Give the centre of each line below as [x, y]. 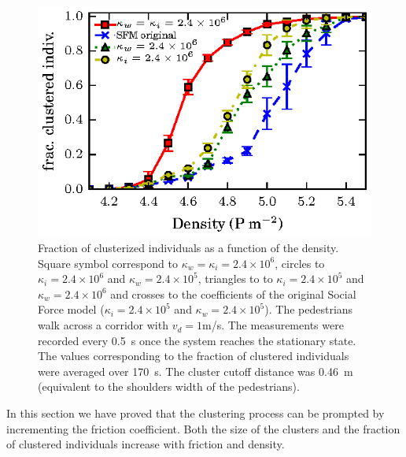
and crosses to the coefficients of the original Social [233, 294]
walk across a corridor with [103, 325]
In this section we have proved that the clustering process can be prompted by [196, 413]
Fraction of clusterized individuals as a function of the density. [188, 248]
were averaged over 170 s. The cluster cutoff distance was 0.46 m [196, 371]
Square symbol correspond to [108, 263]
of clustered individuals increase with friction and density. [146, 444]
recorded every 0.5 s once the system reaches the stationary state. [197, 340]
